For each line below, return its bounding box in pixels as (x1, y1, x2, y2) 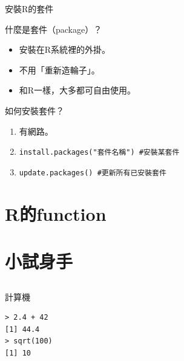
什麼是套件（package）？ (5, 22, 102, 35)
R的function (5, 201, 107, 226)
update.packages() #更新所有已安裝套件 (19, 168, 166, 177)
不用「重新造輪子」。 (19, 63, 100, 76)
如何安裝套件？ (5, 104, 64, 116)
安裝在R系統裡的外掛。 (19, 43, 111, 56)
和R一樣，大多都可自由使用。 (19, 84, 136, 96)
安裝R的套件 (5, 2, 54, 15)
